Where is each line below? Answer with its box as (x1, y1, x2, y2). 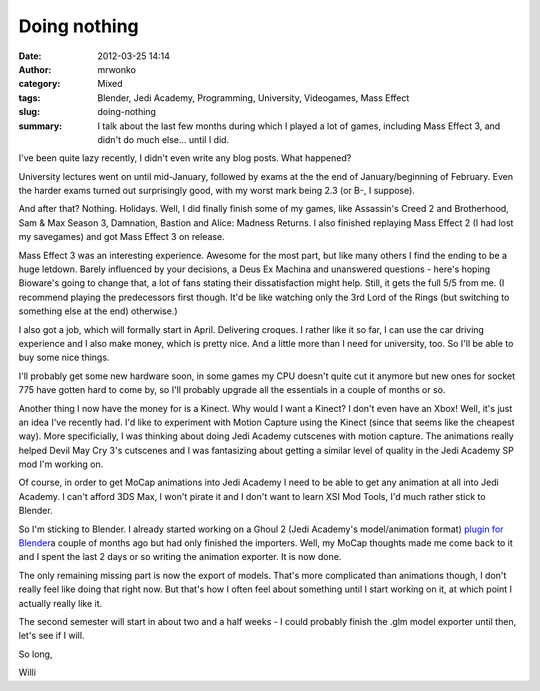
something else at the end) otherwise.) (18, 305, 179, 317)
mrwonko (97, 63, 137, 75)
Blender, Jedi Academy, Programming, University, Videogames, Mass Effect (97, 91, 410, 104)
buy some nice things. (18, 351, 110, 364)
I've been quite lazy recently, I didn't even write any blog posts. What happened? (18, 152, 352, 164)
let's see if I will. (18, 630, 85, 642)
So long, (18, 648, 53, 660)
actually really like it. (18, 597, 103, 609)
